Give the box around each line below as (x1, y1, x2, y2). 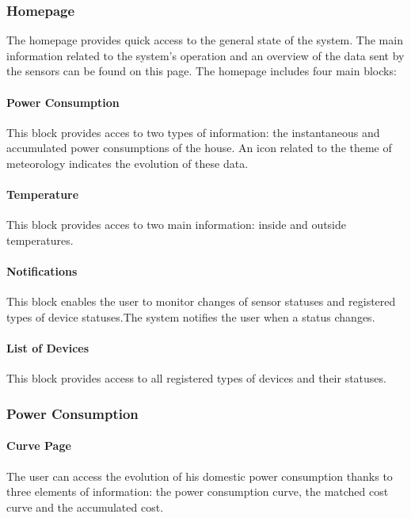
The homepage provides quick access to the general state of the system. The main (6, 32, 403, 48)
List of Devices (6, 340, 89, 356)
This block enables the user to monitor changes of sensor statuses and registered (6, 293, 396, 310)
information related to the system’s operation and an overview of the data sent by (6, 47, 405, 63)
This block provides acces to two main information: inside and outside (6, 216, 347, 233)
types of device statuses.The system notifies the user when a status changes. (6, 308, 375, 325)
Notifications (6, 263, 78, 280)
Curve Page (6, 437, 71, 454)
